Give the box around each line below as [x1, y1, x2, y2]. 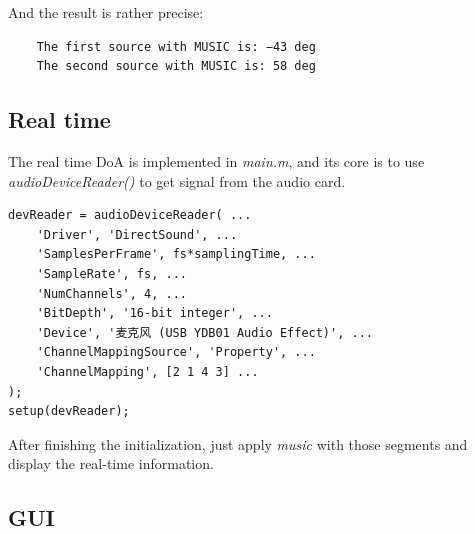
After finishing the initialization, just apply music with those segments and [8, 433, 468, 454]
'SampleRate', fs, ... [36, 266, 187, 281]
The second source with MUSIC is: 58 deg [36, 59, 316, 74]
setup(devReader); [8, 404, 130, 419]
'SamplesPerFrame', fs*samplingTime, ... [36, 247, 316, 262]
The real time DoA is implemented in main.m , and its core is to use [8, 150, 425, 171]
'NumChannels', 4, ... [36, 286, 187, 301]
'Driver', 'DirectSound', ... [36, 227, 238, 242]
